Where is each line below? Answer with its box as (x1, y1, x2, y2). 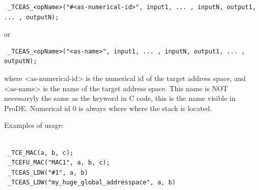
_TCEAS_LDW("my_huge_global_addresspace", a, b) (8, 179, 176, 186)
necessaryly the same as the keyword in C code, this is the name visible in (4, 93, 236, 103)
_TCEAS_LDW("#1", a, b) (8, 169, 88, 176)
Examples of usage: (4, 120, 64, 130)
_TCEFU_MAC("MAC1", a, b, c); (8, 159, 110, 167)
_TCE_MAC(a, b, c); (8, 149, 74, 156)
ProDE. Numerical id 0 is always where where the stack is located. (4, 102, 212, 113)
